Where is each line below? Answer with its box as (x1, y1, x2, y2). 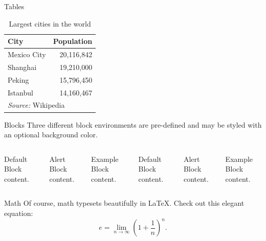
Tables (4, 1, 25, 11)
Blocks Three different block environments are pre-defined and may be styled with (4, 119, 262, 130)
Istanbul (8, 87, 33, 98)
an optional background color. (4, 129, 98, 140)
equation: (4, 208, 33, 219)
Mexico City (8, 49, 46, 60)
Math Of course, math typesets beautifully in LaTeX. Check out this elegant (4, 198, 245, 208)
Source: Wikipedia (8, 100, 65, 110)
